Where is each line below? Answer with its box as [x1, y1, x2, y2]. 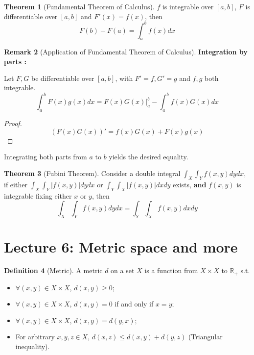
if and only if [115, 299, 154, 309]
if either [4, 179, 27, 189]
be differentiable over [31, 73, 94, 83]
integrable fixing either [4, 190, 72, 201]
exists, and [173, 179, 207, 189]
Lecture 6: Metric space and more [4, 237, 238, 257]
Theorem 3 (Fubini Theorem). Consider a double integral [4, 168, 181, 178]
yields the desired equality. [109, 152, 188, 162]
